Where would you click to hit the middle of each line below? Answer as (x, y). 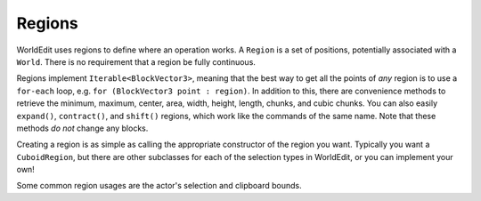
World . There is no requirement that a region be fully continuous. (136, 61)
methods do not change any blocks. (82, 128)
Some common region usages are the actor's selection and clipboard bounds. (159, 186)
